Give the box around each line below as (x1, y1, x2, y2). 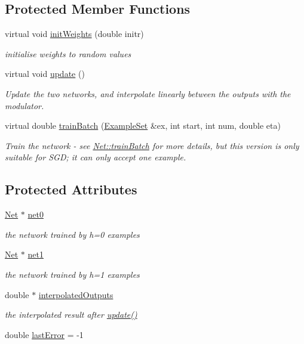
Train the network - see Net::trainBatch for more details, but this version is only (5, 139, 299, 151)
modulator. (5, 99, 44, 111)
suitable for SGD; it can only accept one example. (5, 151, 186, 163)
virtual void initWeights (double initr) (5, 27, 144, 40)
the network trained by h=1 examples (5, 268, 140, 280)
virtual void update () (5, 67, 85, 80)
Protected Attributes (5, 180, 137, 199)
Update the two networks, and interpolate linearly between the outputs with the (5, 87, 291, 100)
